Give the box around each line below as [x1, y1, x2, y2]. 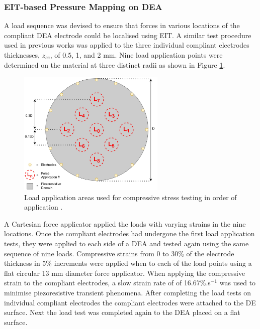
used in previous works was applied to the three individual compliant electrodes [4, 40, 249, 50]
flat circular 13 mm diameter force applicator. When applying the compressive [4, 267, 245, 278]
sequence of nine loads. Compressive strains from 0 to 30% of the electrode [4, 248, 234, 258]
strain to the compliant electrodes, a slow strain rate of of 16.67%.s [4, 277, 211, 288]
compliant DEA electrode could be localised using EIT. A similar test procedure [4, 30, 251, 40]
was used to [219, 277, 256, 288]
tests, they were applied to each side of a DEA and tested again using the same [4, 238, 249, 248]
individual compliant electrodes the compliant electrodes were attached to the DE [4, 297, 256, 307]
